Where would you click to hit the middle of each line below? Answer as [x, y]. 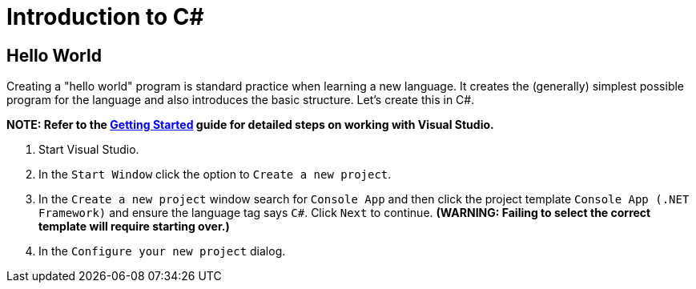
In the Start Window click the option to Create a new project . [215, 175]
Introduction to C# [105, 17]
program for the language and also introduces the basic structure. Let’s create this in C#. [241, 100]
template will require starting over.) [134, 227]
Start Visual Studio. [89, 150]
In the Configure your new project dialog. [162, 251]
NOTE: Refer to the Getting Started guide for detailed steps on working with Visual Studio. [250, 125]
